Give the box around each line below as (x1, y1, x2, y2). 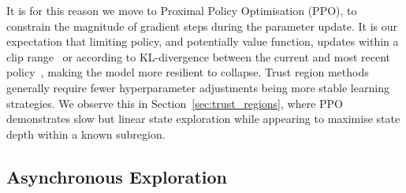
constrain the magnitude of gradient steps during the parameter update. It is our (6, 17, 398, 34)
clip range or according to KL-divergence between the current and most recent (6, 48, 391, 65)
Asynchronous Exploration (6, 164, 228, 188)
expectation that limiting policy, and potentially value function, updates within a (6, 33, 399, 50)
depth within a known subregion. (6, 125, 166, 142)
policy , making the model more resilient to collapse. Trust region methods (6, 64, 369, 80)
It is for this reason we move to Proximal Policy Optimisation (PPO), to (6, 2, 357, 18)
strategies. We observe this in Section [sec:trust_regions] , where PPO (6, 95, 343, 111)
